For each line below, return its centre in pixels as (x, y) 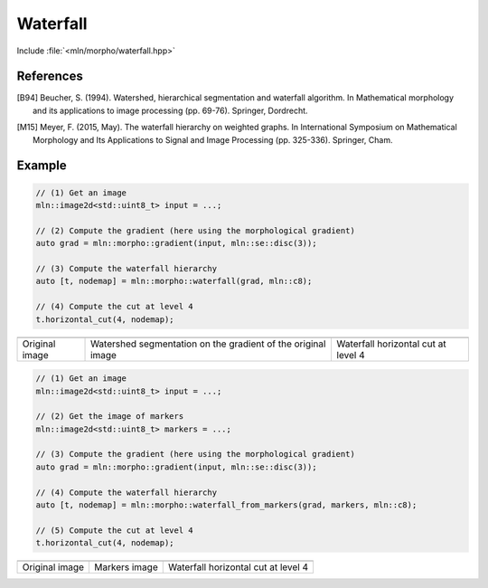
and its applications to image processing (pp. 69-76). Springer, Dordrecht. (170, 110)
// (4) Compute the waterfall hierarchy (126, 492)
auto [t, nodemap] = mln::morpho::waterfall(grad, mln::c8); (174, 281)
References (50, 76)
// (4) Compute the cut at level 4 (114, 307)
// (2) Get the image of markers (110, 417)
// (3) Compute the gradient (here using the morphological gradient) (196, 454)
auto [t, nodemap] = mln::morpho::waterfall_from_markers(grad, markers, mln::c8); (226, 505)
